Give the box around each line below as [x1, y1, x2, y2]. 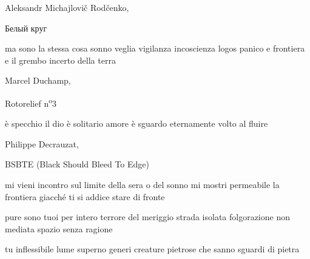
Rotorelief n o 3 [5, 95, 57, 109]
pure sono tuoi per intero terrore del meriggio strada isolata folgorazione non [5, 210, 290, 223]
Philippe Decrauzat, [5, 137, 79, 150]
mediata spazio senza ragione [5, 222, 113, 235]
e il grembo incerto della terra [5, 53, 116, 66]
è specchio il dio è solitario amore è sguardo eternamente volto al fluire [5, 117, 268, 130]
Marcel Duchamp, [5, 74, 71, 87]
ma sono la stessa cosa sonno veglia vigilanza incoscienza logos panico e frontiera [5, 42, 305, 55]
